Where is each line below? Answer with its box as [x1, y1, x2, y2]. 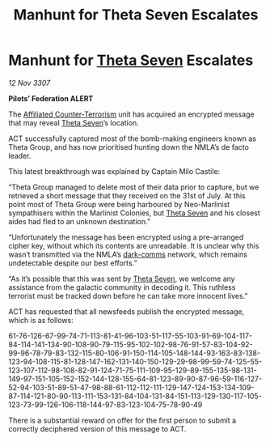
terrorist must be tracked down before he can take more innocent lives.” [8, 291, 248, 300]
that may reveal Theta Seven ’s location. [8, 117, 139, 127]
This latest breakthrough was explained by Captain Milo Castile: [8, 166, 221, 176]
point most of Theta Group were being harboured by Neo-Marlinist [8, 199, 230, 209]
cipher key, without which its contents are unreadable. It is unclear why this [8, 240, 259, 250]
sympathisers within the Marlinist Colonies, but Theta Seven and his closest [8, 208, 260, 218]
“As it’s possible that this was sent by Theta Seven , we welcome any [8, 274, 236, 283]
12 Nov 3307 [8, 78, 51, 87]
